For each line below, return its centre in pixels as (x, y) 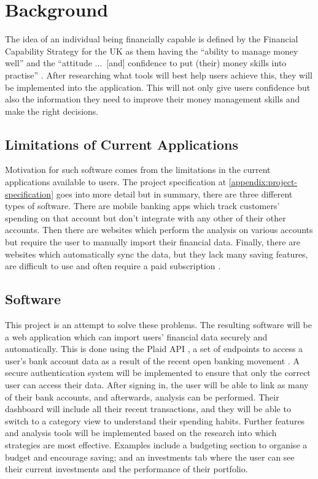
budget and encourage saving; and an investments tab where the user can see (150, 457)
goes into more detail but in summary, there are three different (174, 194)
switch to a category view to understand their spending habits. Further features (155, 420)
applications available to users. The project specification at (116, 182)
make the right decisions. (52, 111)
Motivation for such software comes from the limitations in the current (138, 170)
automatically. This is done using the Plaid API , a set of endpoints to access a (154, 349)
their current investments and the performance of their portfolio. (126, 469)
